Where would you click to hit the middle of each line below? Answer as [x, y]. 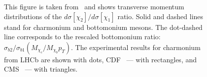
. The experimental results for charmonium [136, 47]
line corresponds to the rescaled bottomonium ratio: [82, 37]
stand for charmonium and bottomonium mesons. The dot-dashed [103, 27]
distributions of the [33, 16]
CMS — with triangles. [41, 69]
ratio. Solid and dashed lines [160, 16]
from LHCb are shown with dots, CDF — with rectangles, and [101, 59]
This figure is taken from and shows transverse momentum [94, 6]
